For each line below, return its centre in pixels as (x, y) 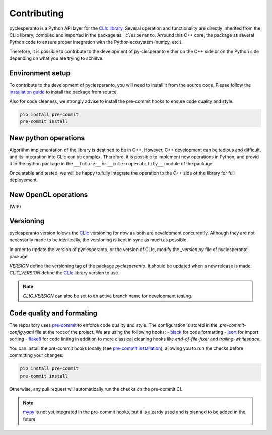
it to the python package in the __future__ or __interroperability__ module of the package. (112, 164)
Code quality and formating (53, 313)
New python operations (47, 138)
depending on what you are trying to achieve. (56, 58)
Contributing (37, 13)
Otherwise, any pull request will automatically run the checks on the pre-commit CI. (96, 389)
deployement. (23, 180)
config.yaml (22, 332)
